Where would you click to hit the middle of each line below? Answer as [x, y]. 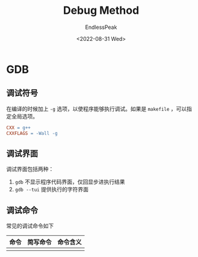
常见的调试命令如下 [30, 226]
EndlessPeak [101, 27]
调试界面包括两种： [30, 169]
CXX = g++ [19, 128]
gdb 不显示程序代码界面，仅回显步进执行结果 [70, 182]
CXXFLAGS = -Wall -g [32, 133]
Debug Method [101, 11]
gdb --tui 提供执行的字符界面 [52, 190]
